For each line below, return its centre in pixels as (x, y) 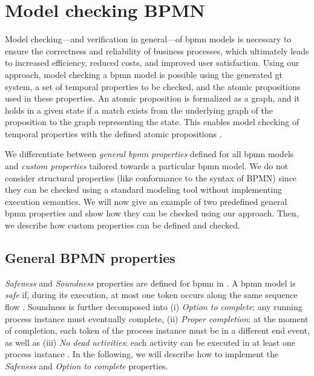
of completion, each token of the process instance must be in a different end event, (157, 330)
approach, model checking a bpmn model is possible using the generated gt (144, 74)
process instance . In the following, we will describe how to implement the (142, 354)
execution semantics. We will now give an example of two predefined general (146, 201)
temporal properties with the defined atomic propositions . (113, 133)
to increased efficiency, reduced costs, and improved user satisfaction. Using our (152, 63)
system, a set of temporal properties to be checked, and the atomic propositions (153, 86)
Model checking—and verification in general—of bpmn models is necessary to (148, 39)
